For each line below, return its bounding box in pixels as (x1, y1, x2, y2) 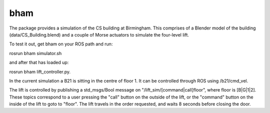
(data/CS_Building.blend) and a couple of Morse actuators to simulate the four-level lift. (9, 31, 189, 37)
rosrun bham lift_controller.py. (9, 68, 71, 74)
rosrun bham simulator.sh (9, 50, 62, 56)
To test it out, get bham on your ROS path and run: (9, 41, 113, 47)
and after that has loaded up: (9, 59, 69, 65)
